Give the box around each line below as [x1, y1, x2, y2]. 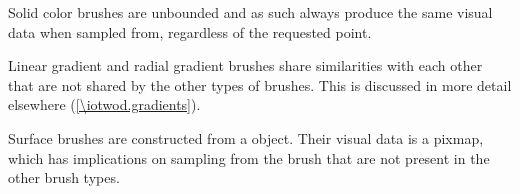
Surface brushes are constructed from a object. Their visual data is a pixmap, [8, 127, 484, 148]
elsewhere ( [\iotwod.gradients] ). [8, 94, 201, 115]
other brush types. [8, 167, 120, 188]
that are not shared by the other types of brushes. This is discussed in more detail [8, 74, 512, 95]
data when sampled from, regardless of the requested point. [8, 21, 372, 42]
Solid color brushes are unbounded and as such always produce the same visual [8, 2, 493, 22]
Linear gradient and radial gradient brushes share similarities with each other [8, 55, 483, 76]
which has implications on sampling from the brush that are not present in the [8, 147, 490, 168]
